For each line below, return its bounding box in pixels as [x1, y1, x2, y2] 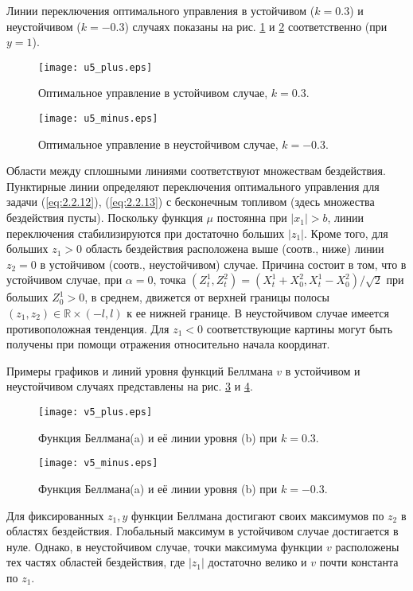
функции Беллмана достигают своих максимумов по [131, 507, 384, 523]
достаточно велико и [208, 554, 307, 570]
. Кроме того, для [303, 224, 388, 241]
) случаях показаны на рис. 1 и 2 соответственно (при [124, 17, 388, 34]
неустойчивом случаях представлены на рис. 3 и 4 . [6, 378, 253, 395]
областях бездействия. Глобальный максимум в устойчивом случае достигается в [6, 523, 399, 539]
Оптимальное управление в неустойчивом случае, [38, 135, 279, 152]
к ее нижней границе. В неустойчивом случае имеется [127, 305, 389, 321]
